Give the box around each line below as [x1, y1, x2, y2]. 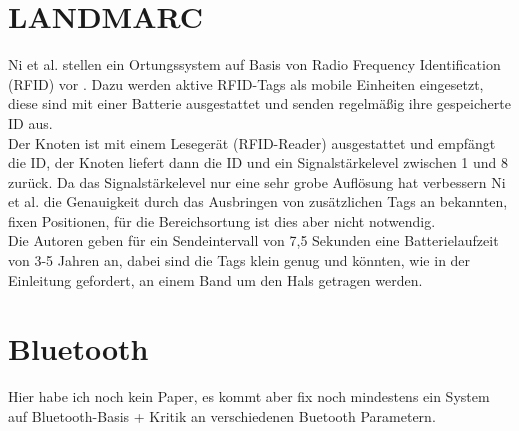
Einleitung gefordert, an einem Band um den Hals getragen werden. [8, 269, 423, 290]
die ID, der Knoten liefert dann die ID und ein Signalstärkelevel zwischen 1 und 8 [8, 152, 509, 173]
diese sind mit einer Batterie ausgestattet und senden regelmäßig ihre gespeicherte [8, 93, 511, 114]
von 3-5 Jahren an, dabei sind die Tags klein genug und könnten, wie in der [8, 250, 471, 271]
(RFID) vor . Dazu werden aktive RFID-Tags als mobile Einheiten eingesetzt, [8, 73, 484, 94]
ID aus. [8, 112, 53, 133]
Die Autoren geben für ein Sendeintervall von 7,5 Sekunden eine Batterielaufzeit [8, 230, 499, 251]
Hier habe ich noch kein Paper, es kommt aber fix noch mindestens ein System [8, 386, 490, 407]
